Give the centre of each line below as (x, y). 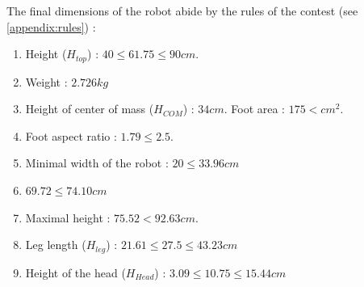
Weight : (46, 81)
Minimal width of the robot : (97, 163)
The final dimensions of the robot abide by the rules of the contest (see (182, 11)
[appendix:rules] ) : (51, 26)
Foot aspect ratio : (71, 135)
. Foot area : (254, 109)
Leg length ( (56, 245)
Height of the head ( (75, 272)
